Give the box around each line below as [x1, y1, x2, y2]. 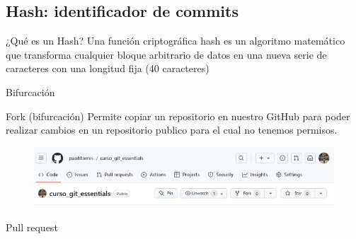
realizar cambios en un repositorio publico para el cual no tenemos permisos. [6, 122, 338, 137]
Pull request [6, 219, 58, 234]
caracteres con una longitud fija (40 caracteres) [6, 61, 209, 76]
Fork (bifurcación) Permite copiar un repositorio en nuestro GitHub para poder [6, 108, 350, 123]
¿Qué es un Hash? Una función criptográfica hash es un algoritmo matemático [6, 33, 345, 48]
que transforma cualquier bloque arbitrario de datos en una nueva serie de [6, 47, 327, 62]
